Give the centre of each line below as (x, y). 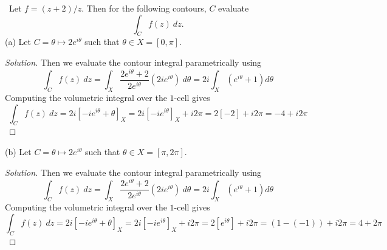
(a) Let (18, 42)
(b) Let (18, 151)
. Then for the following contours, (144, 8)
